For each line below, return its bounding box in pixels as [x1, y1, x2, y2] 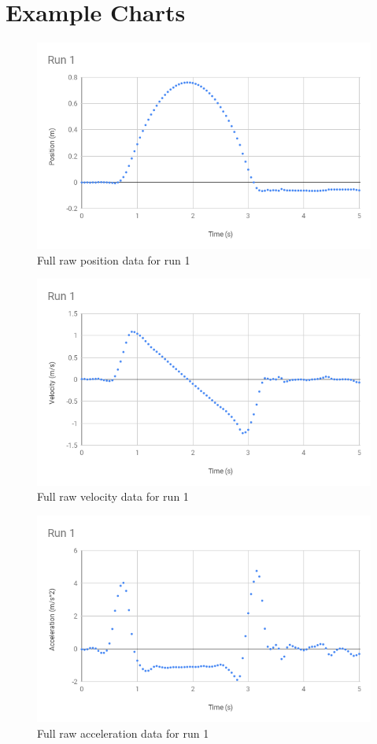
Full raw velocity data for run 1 [37, 488, 189, 505]
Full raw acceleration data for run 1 [37, 724, 209, 741]
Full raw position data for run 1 [37, 251, 190, 268]
